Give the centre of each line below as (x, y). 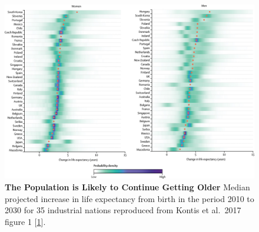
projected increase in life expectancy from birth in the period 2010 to (129, 198)
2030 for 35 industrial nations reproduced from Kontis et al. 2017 (123, 210)
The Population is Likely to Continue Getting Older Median (127, 187)
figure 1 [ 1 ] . (25, 221)
